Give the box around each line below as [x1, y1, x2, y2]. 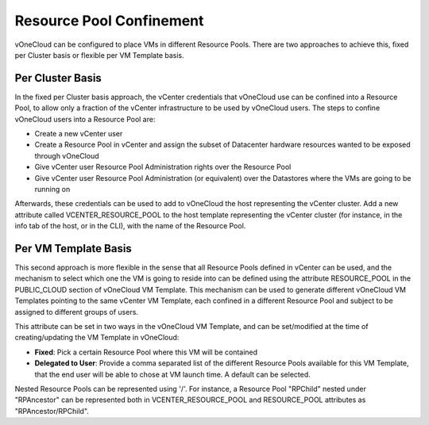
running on [34, 184, 71, 193]
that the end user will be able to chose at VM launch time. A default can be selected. [34, 369, 311, 379]
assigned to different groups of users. [14, 307, 139, 316]
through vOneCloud [34, 151, 99, 160]
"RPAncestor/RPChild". [14, 406, 89, 415]
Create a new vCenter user [34, 129, 123, 139]
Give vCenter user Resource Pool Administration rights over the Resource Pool [34, 163, 292, 172]
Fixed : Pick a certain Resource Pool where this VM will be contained [34, 347, 258, 357]
